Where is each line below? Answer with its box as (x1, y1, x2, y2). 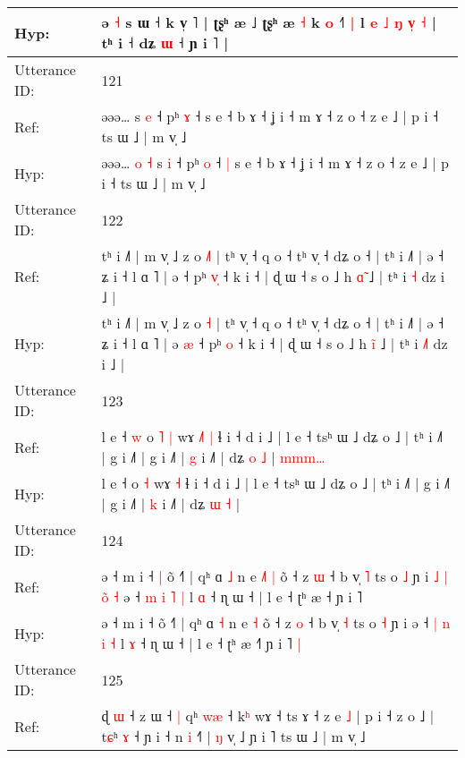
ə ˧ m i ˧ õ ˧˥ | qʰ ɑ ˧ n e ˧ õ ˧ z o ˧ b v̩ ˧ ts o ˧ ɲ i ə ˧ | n (101, 612, 451, 633)
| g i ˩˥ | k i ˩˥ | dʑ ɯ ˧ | (101, 493, 241, 514)
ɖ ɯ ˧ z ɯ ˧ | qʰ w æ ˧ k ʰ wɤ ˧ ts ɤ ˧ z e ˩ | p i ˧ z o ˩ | (101, 705, 435, 726)
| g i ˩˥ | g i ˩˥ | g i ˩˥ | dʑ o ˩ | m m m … (101, 447, 325, 467)
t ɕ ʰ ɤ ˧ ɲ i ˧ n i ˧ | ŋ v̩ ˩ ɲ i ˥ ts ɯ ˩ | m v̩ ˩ (101, 726, 366, 746)
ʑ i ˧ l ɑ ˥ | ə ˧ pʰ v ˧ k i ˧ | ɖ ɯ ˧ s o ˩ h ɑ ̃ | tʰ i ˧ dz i (101, 266, 445, 286)
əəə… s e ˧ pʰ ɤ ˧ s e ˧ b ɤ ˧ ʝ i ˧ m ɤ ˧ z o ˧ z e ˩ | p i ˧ (101, 106, 439, 126)
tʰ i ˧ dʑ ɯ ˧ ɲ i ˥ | (101, 32, 229, 53)
